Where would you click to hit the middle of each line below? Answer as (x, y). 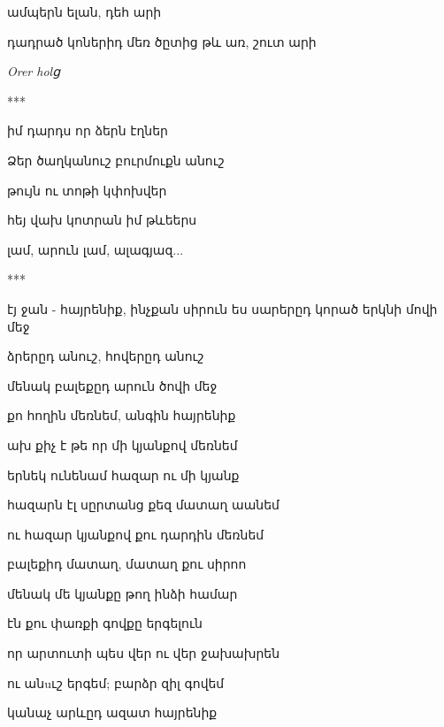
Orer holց (34, 71)
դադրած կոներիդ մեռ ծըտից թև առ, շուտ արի (162, 41)
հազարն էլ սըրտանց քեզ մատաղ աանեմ (143, 505)
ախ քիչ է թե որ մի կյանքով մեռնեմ (122, 444)
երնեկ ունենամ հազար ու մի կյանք (123, 474)
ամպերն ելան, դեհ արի (84, 11)
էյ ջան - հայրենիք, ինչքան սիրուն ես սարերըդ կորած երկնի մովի (222, 308)
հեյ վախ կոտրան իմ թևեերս (102, 220)
